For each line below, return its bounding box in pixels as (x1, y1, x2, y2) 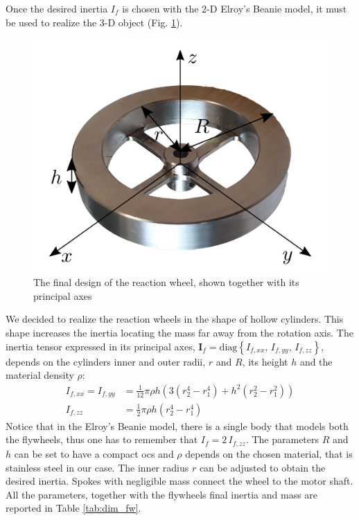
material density (6, 368, 74, 382)
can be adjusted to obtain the (199, 460, 326, 474)
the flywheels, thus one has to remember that (6, 432, 198, 447)
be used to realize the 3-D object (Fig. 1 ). (6, 15, 183, 29)
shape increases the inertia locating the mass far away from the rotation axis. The (6, 325, 353, 340)
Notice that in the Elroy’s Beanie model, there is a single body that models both (6, 418, 349, 433)
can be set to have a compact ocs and (14, 446, 174, 460)
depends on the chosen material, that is (185, 446, 353, 460)
